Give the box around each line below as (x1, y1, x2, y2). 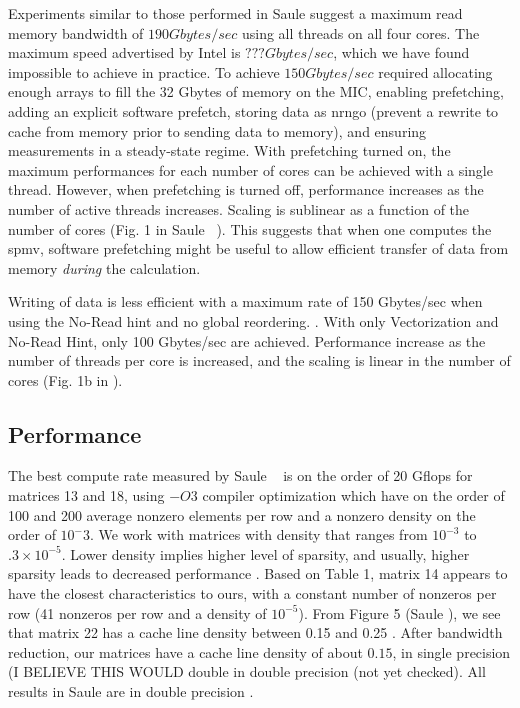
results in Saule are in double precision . (8, 681, 254, 702)
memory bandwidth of (8, 22, 144, 43)
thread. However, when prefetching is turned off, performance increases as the (8, 179, 484, 200)
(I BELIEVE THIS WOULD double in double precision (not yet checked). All (8, 661, 486, 682)
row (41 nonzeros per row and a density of (8, 602, 267, 623)
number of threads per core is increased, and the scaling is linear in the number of (8, 350, 511, 371)
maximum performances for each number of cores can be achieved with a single (8, 159, 493, 180)
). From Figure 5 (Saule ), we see (298, 602, 501, 623)
